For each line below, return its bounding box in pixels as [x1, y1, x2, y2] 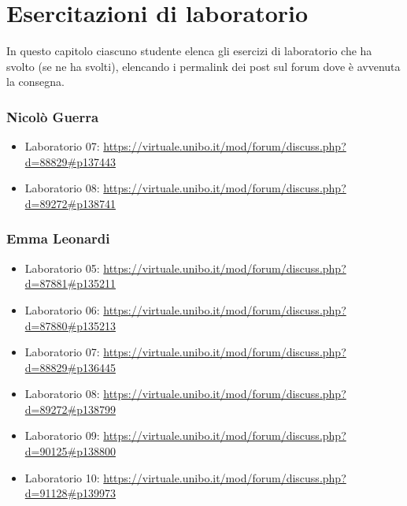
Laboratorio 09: [24, 427, 100, 444]
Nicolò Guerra [6, 106, 99, 126]
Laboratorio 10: [24, 469, 100, 486]
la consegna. [6, 73, 65, 90]
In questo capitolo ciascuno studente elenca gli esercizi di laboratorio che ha [6, 43, 372, 59]
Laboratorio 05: [24, 259, 100, 276]
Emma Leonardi [6, 229, 110, 248]
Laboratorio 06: [24, 301, 100, 318]
